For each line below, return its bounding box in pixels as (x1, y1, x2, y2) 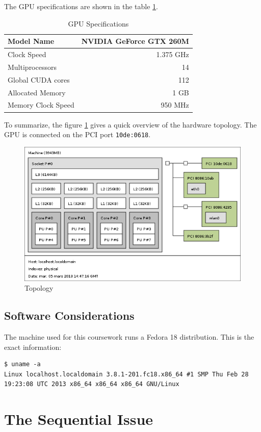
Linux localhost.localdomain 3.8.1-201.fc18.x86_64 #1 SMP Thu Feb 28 (4, 370, 249, 378)
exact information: (4, 341, 62, 352)
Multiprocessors (8, 61, 57, 72)
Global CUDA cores (8, 74, 70, 85)
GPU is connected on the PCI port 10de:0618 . (4, 129, 151, 140)
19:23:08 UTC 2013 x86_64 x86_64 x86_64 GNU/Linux (4, 380, 179, 388)
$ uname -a (4, 361, 41, 368)
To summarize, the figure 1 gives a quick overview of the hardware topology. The (4, 119, 257, 130)
